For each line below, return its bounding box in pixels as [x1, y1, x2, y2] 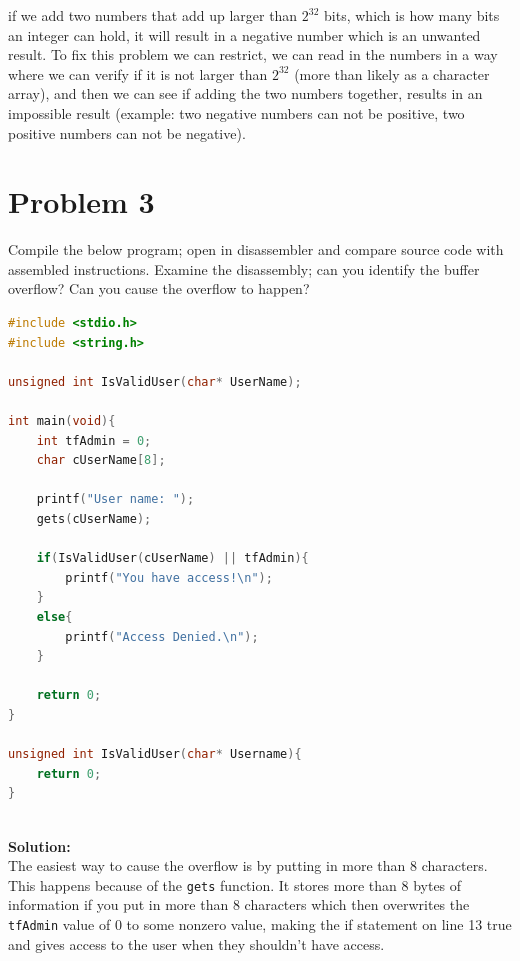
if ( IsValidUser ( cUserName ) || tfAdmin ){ [36, 551, 309, 566]
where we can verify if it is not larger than [8, 63, 268, 84]
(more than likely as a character [294, 63, 490, 84]
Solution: [8, 835, 71, 856]
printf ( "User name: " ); [36, 492, 195, 507]
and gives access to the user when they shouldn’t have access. [8, 933, 385, 954]
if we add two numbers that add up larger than [8, 5, 298, 25]
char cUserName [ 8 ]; [36, 453, 166, 468]
